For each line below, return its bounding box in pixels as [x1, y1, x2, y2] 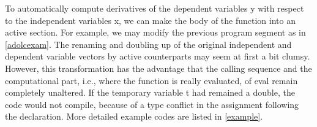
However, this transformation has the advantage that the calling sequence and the [5, 61, 312, 74]
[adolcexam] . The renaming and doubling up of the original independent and [5, 37, 292, 50]
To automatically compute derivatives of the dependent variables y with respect [5, 2, 304, 14]
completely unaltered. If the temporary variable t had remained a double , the [5, 86, 295, 99]
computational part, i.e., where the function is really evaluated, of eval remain [5, 74, 298, 87]
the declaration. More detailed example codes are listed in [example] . [5, 110, 263, 123]
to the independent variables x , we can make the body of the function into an [5, 13, 296, 26]
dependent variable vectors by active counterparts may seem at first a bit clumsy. [5, 50, 310, 63]
